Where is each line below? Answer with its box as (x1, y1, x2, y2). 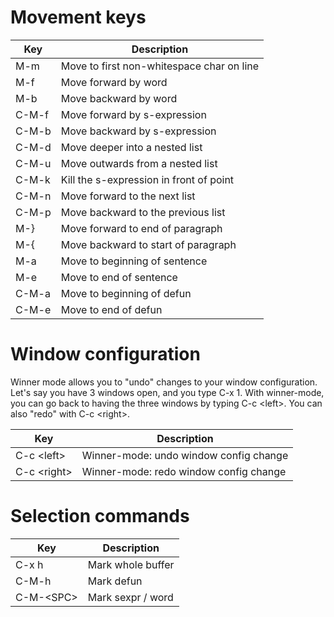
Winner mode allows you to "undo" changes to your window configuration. (10, 376, 318, 388)
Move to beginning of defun (60, 286, 192, 300)
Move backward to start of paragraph (60, 237, 237, 251)
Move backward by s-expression (60, 124, 217, 138)
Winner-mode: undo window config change (81, 448, 289, 462)
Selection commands (10, 505, 190, 528)
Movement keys (10, 6, 147, 29)
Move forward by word (60, 75, 168, 89)
